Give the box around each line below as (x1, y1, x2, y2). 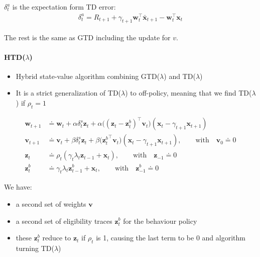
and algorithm (202, 232, 245, 243)
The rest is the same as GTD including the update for (4, 32, 171, 42)
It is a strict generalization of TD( (16, 88, 121, 98)
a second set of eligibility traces (16, 215, 112, 226)
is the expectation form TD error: (12, 2, 116, 12)
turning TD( (16, 242, 54, 253)
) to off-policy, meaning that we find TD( (125, 88, 252, 98)
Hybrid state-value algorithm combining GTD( (16, 70, 160, 81)
